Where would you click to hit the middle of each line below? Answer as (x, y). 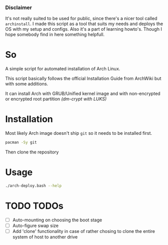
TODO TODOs (34, 206)
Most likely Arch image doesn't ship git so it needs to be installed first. (79, 133)
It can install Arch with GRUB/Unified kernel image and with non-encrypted (83, 94)
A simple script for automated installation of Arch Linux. (63, 69)
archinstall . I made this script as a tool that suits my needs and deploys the (84, 24)
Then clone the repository (32, 152)
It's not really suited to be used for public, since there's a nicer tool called (81, 19)
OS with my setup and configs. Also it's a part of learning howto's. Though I (84, 29)
